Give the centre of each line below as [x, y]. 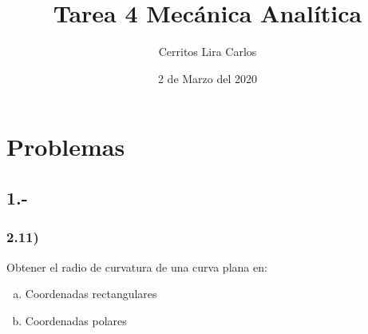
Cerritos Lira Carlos [208, 52]
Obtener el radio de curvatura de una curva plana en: [137, 266]
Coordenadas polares [76, 320]
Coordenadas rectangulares [91, 294]
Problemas [66, 147]
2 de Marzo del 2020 [208, 78]
